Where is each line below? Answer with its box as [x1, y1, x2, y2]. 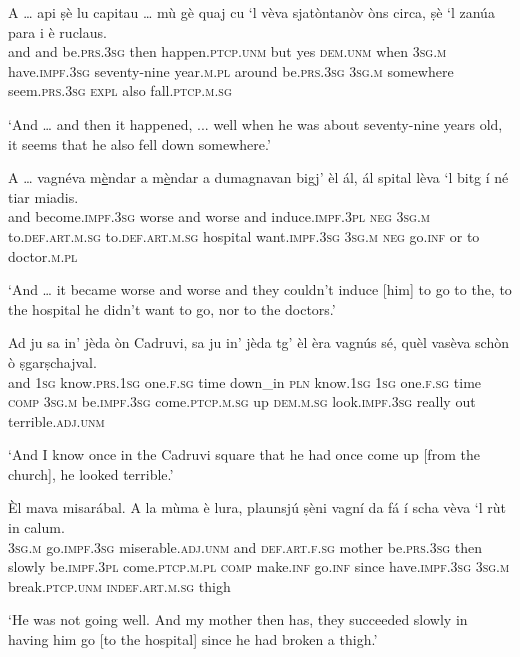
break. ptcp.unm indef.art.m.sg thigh [8, 575, 231, 596]
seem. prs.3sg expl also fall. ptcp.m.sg [8, 80, 232, 101]
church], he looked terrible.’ [8, 463, 174, 484]
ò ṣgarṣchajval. [8, 351, 97, 372]
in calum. [8, 517, 65, 538]
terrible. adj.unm [8, 410, 105, 431]
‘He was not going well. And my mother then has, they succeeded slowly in [8, 609, 468, 630]
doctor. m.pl [8, 245, 78, 266]
